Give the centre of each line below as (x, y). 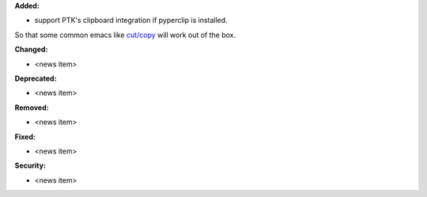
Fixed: (25, 136)
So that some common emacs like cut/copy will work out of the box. (125, 35)
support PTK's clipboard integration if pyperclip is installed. (131, 21)
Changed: (31, 49)
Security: (30, 165)
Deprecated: (36, 78)
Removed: (32, 108)
